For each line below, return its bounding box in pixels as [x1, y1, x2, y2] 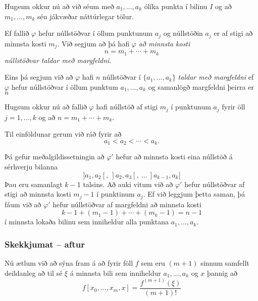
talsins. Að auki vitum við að [83, 178, 173, 189]
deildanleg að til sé [5, 267, 63, 278]
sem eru [141, 258, 165, 268]
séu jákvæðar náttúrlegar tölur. [37, 11, 134, 21]
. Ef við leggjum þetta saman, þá [143, 189, 245, 199]
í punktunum [171, 101, 211, 112]
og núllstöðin [163, 28, 203, 38]
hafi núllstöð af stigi [96, 101, 158, 112]
